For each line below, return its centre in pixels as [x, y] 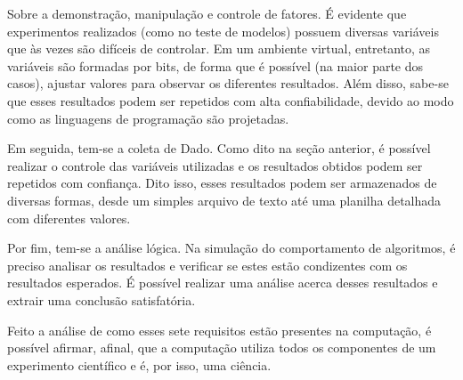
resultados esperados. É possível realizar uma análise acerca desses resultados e [223, 283]
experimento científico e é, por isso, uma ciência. [139, 364]
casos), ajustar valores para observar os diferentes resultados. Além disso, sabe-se [228, 83]
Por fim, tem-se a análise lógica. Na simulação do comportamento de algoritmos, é [231, 248]
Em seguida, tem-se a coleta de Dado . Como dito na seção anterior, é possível [219, 148]
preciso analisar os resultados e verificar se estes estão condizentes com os [207, 265]
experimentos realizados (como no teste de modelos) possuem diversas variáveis [223, 31]
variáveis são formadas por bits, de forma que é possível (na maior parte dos [215, 65]
